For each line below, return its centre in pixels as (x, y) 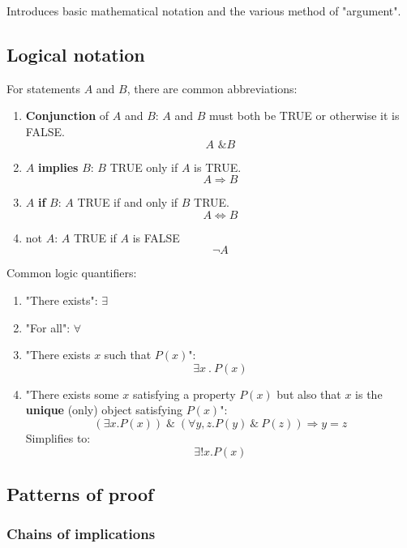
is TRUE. (218, 167)
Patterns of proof (80, 493)
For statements (43, 88)
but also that (309, 394)
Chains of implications (81, 534)
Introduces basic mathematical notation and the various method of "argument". (204, 11)
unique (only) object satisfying (104, 410)
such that (128, 355)
